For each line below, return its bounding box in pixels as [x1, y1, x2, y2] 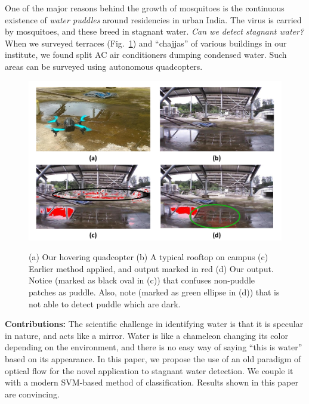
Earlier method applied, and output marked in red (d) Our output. [29, 262, 274, 275]
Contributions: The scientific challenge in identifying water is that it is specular [5, 317, 304, 330]
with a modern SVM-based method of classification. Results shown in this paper [5, 376, 298, 388]
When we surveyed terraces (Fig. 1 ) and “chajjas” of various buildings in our [5, 36, 287, 49]
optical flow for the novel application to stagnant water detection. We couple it [5, 364, 293, 377]
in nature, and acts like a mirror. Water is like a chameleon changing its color [5, 329, 288, 341]
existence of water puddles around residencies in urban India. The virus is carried [5, 13, 302, 26]
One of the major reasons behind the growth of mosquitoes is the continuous [5, 2, 285, 14]
